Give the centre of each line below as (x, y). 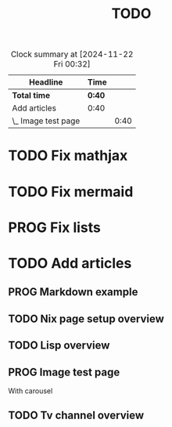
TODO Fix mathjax (68, 156)
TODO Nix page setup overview (86, 318)
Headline (46, 82)
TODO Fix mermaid (71, 192)
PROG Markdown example (73, 292)
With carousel (30, 391)
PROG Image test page (64, 372)
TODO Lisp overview (59, 346)
